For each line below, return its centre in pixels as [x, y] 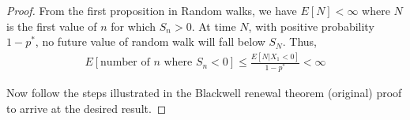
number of [125, 63]
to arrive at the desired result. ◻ [87, 108]
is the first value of [52, 26]
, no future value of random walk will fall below [150, 41]
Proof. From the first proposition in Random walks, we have [152, 10]
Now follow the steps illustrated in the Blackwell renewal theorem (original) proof [204, 93]
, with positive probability [311, 26]
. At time [214, 26]
